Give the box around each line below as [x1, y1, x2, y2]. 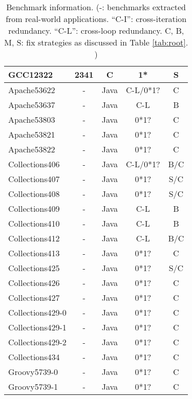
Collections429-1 [8, 321, 67, 333]
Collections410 [8, 217, 60, 229]
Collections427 [8, 292, 60, 303]
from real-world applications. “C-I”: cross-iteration [6, 13, 187, 25]
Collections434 [8, 351, 60, 363]
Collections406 [8, 158, 60, 170]
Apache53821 [8, 128, 55, 140]
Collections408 [8, 188, 60, 199]
